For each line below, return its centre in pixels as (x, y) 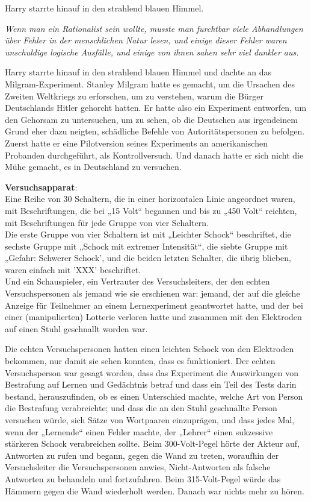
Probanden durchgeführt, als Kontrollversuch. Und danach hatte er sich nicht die (154, 155)
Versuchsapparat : (41, 187)
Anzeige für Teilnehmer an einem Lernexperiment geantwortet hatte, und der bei (154, 305)
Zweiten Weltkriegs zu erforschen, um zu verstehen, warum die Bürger (134, 96)
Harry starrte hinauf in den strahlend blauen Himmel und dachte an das (138, 72)
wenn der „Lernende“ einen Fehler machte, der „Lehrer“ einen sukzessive (139, 431)
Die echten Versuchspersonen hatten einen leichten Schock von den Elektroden (149, 349)
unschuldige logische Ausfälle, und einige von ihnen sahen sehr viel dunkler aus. (152, 52)
